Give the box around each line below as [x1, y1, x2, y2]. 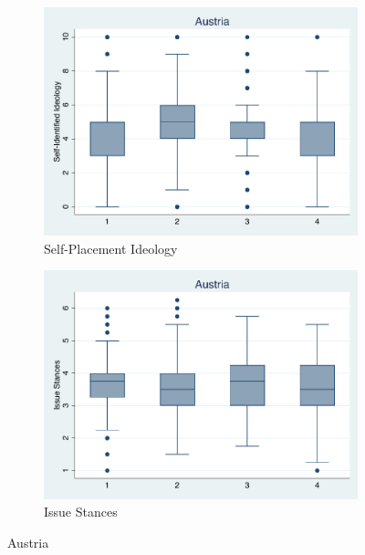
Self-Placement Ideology [44, 238, 178, 257]
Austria [7, 532, 49, 551]
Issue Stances [44, 502, 118, 521]
